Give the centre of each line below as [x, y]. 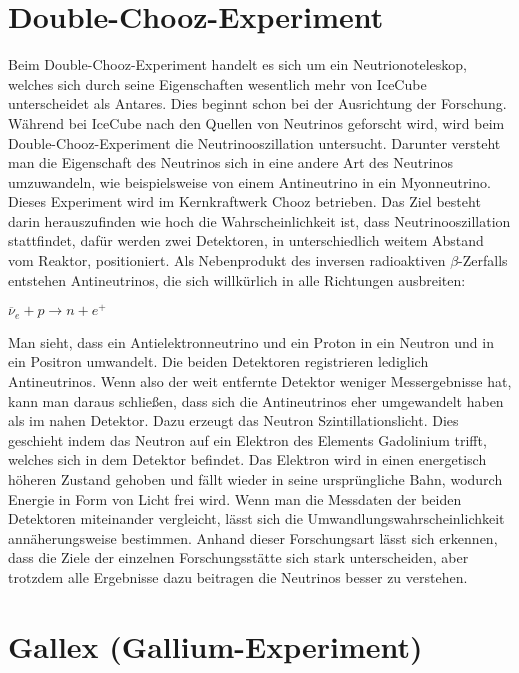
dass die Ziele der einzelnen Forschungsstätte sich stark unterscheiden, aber [238, 557]
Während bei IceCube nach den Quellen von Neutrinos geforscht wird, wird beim [256, 122]
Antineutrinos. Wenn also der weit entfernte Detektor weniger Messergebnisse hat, [260, 380]
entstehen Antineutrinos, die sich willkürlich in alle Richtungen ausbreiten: [237, 279]
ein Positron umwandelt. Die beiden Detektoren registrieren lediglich [218, 361]
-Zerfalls [483, 260]
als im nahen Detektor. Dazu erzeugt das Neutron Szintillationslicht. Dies [233, 420]
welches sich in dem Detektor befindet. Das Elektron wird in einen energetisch [247, 459]
